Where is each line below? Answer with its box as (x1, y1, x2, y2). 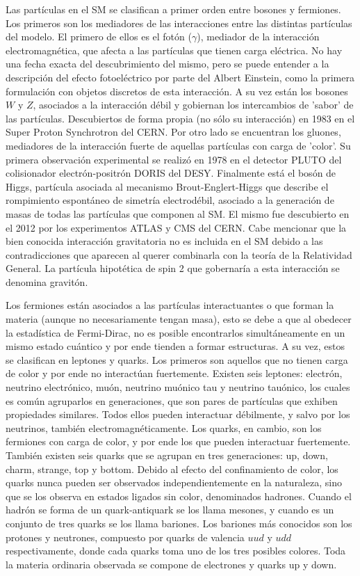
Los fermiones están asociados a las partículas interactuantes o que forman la (6, 298, 334, 312)
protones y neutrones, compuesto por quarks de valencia (6, 529, 245, 544)
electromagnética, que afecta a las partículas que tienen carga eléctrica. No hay (6, 42, 343, 57)
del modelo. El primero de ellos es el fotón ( (6, 29, 192, 44)
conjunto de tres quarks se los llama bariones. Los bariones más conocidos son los (6, 515, 352, 530)
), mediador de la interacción (197, 29, 320, 44)
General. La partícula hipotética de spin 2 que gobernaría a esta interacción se (6, 261, 340, 275)
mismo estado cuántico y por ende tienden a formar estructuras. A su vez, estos (6, 339, 345, 353)
